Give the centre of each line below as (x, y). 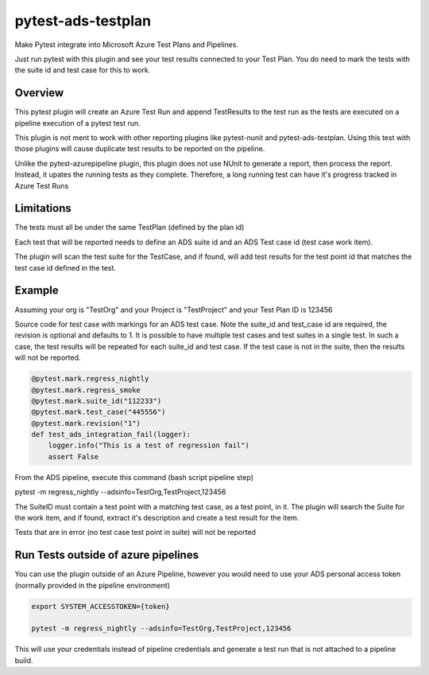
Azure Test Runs (42, 185)
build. (24, 660)
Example (37, 291)
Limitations (43, 208)
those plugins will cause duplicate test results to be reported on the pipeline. (140, 149)
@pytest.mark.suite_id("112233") (97, 401)
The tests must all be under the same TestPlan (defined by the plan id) (129, 228)
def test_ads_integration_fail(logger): (111, 435)
